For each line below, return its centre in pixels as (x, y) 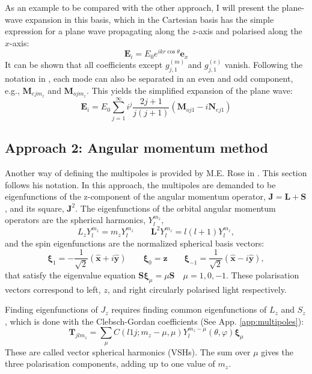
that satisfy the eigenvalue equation (70, 274)
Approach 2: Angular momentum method (137, 148)
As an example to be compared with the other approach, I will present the (142, 7)
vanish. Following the (264, 65)
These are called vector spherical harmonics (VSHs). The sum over (128, 351)
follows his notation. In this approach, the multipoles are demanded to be (140, 184)
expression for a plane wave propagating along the (97, 31)
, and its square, (35, 208)
